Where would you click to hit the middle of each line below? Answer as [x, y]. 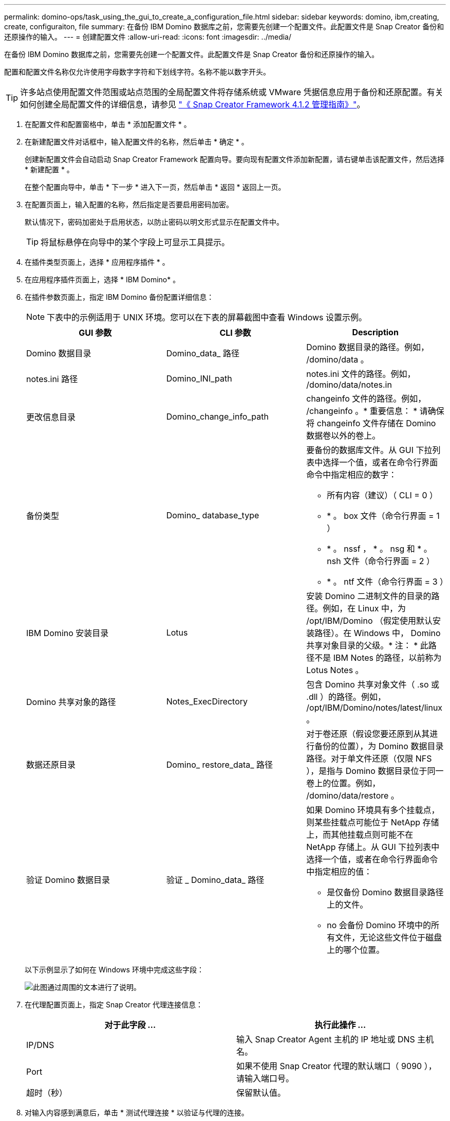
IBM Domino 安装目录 [68, 633]
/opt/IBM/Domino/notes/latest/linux [374, 708]
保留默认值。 [261, 1093]
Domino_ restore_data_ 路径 [219, 765]
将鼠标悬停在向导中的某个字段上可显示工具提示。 [135, 242]
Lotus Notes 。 [335, 670]
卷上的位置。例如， [343, 783]
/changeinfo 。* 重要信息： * [362, 411]
